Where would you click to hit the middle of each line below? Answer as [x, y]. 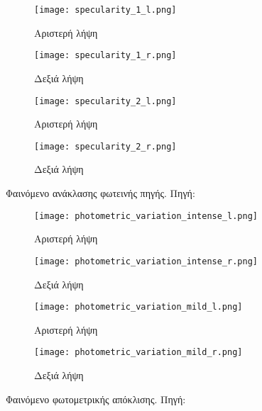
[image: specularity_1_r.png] [105, 56]
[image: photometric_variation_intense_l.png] [146, 216]
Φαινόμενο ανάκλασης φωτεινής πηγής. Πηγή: [100, 193]
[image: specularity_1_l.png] [105, 10]
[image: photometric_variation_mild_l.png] [138, 307]
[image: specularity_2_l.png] [105, 101]
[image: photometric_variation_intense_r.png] [146, 261]
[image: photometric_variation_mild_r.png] [138, 353]
